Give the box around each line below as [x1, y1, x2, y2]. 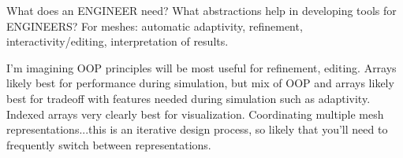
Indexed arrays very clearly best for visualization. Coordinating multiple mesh [6, 105, 384, 122]
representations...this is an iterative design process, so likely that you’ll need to [6, 121, 388, 138]
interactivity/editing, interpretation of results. [6, 33, 229, 50]
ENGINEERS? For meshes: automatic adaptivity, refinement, [6, 17, 303, 34]
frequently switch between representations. [6, 136, 211, 152]
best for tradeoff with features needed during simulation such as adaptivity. [6, 90, 371, 106]
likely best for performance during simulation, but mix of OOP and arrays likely [6, 75, 394, 91]
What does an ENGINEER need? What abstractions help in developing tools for [6, 2, 397, 18]
